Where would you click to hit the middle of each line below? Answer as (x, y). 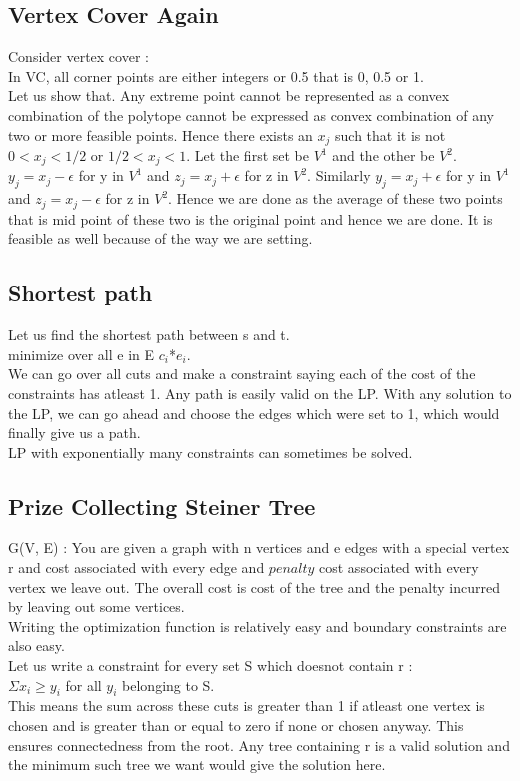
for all (83, 684)
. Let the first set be (247, 155)
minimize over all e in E (81, 353)
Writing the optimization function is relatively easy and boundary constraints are (257, 625)
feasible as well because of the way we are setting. (160, 238)
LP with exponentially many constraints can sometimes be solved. (210, 451)
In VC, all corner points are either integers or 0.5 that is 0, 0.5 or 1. (216, 75)
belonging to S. (168, 684)
